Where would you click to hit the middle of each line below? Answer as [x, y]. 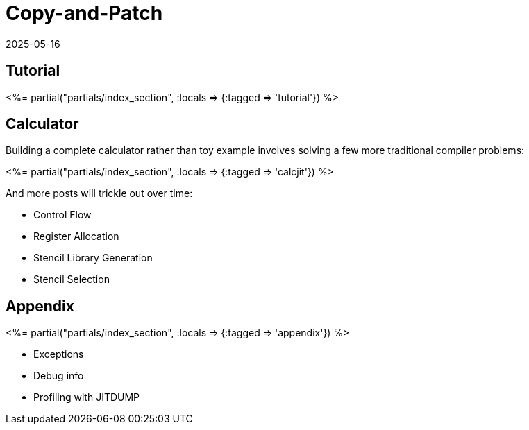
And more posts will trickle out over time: [99, 193]
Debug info [59, 376]
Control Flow [62, 215]
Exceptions [59, 354]
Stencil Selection [72, 279]
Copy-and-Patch [84, 13]
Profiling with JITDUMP [87, 397]
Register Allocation [76, 237]
